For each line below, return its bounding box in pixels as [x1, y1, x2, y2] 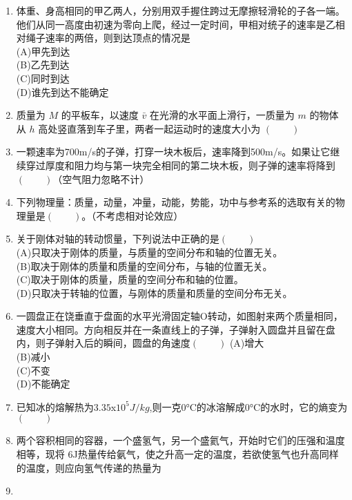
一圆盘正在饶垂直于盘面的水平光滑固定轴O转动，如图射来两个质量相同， [16, 309, 343, 323]
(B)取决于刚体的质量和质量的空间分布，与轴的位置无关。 [16, 258, 273, 273]
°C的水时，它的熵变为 [249, 399, 348, 414]
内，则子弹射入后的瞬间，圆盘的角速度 [16, 336, 190, 350]
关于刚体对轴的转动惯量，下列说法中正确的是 [16, 231, 219, 246]
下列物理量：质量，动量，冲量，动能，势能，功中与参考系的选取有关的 [16, 195, 335, 209]
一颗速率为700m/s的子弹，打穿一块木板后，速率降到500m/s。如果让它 [16, 144, 331, 159]
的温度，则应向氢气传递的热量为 [16, 460, 162, 474]
